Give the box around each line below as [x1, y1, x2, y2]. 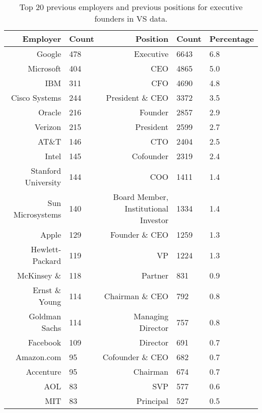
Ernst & [32, 284, 61, 296]
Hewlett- [31, 243, 61, 255]
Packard [32, 255, 61, 266]
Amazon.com [16, 351, 61, 363]
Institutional [124, 202, 169, 214]
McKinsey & [17, 269, 61, 281]
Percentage [209, 33, 254, 44]
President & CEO [106, 92, 169, 103]
